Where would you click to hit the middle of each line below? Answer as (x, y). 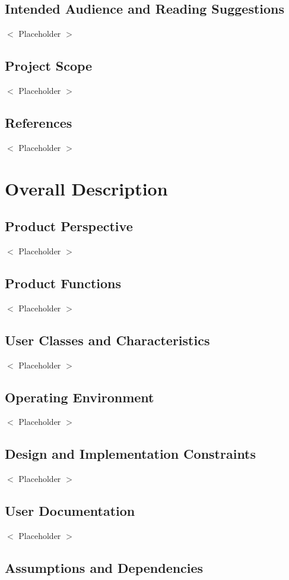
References (39, 122)
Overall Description (86, 188)
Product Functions (63, 283)
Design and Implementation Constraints (131, 454)
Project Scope (49, 66)
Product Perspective (69, 226)
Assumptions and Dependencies (104, 567)
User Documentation (70, 511)
